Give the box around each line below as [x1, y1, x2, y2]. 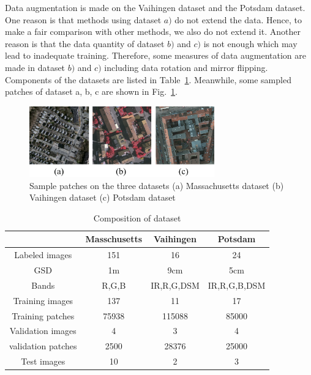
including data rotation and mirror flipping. [104, 61, 268, 73]
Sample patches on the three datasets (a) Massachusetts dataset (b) [29, 179, 284, 191]
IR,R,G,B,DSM [208, 278, 266, 291]
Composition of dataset [93, 211, 181, 224]
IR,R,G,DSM [151, 278, 200, 291]
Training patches [12, 309, 75, 322]
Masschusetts [85, 232, 143, 245]
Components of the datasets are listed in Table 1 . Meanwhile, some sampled [5, 73, 291, 86]
